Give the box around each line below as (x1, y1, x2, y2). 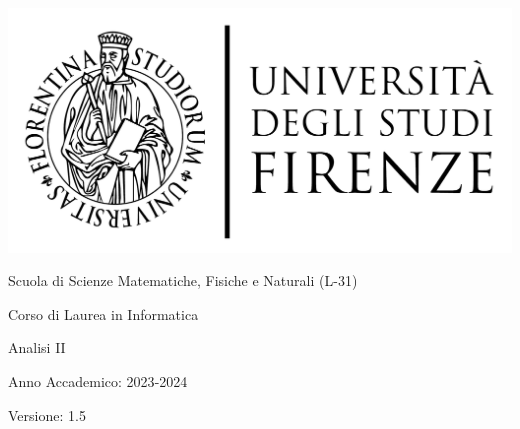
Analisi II (8, 337, 66, 358)
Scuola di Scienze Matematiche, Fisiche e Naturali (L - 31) (8, 270, 358, 291)
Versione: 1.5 (8, 404, 86, 425)
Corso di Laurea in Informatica (8, 303, 199, 324)
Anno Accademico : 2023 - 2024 (8, 370, 188, 391)
